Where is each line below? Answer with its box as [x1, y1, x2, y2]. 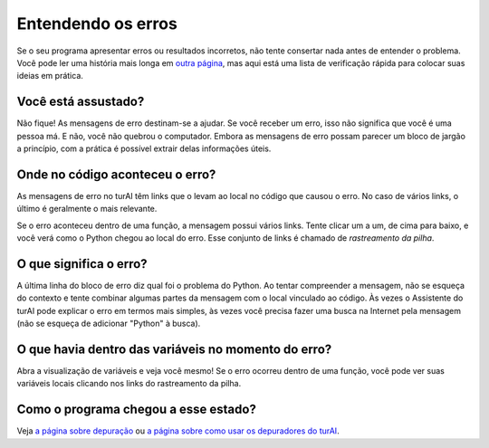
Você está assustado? [16, 94, 145, 110]
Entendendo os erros [16, 14, 178, 33]
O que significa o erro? [16, 256, 149, 272]
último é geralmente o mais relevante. [16, 204, 158, 214]
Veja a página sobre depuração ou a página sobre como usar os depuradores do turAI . [16, 425, 340, 436]
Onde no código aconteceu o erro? [16, 167, 216, 182]
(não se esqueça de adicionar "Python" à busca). [16, 318, 201, 329]
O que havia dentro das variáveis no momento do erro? [16, 341, 332, 357]
